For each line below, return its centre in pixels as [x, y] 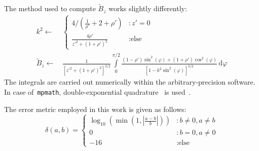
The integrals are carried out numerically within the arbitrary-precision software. [130, 82]
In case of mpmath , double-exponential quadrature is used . [98, 91]
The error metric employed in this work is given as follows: [95, 109]
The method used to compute [50, 8]
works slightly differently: [148, 8]
